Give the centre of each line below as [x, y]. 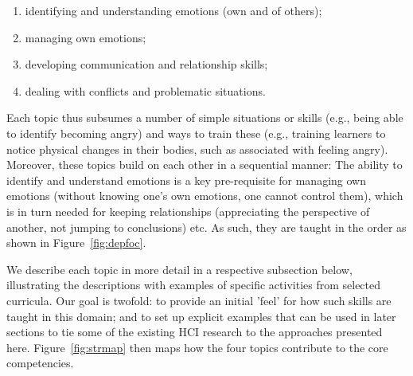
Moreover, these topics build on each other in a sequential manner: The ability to [205, 164]
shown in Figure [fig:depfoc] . [76, 243]
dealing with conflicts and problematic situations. [145, 90]
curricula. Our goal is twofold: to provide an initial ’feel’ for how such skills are [199, 300]
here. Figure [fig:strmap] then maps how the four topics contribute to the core [197, 347]
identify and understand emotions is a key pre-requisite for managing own [186, 180]
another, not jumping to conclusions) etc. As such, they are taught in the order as [206, 227]
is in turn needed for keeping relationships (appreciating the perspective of [188, 211]
